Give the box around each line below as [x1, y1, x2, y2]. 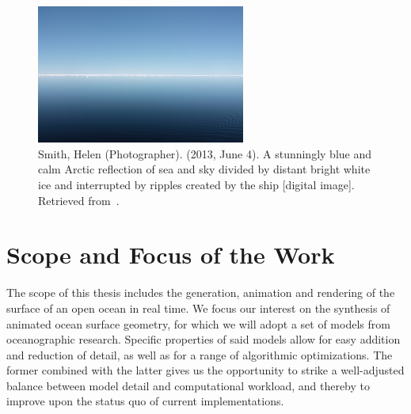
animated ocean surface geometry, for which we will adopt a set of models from [6, 315, 390, 332]
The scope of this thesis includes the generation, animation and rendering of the [6, 284, 395, 301]
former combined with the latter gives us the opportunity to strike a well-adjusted [6, 362, 405, 378]
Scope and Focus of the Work [6, 238, 335, 271]
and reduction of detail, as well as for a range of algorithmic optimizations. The [6, 346, 393, 363]
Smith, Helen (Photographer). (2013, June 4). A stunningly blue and [38, 145, 372, 161]
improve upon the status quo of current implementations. [6, 393, 284, 409]
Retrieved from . [38, 192, 120, 208]
